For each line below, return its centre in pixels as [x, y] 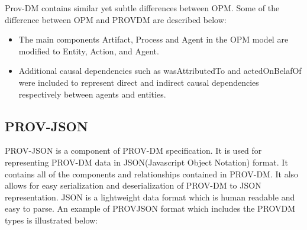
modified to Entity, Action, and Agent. [89, 51]
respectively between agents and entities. [92, 94]
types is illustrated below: [51, 220]
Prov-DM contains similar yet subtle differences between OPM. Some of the [142, 8]
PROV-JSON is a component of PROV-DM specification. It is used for [133, 150]
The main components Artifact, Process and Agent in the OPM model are [153, 39]
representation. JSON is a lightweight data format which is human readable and [150, 197]
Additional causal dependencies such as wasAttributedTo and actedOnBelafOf [160, 71]
